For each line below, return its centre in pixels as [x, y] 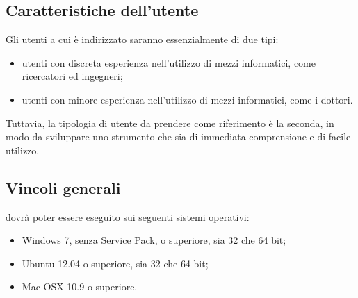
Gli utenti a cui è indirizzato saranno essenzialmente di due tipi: [142, 39]
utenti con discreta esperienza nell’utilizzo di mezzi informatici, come [169, 62]
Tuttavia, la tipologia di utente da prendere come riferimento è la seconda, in [170, 123]
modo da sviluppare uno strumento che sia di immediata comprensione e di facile [178, 136]
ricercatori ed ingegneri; [72, 76]
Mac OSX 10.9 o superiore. [80, 287]
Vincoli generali [63, 187]
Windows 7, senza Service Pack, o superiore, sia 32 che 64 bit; [154, 240]
